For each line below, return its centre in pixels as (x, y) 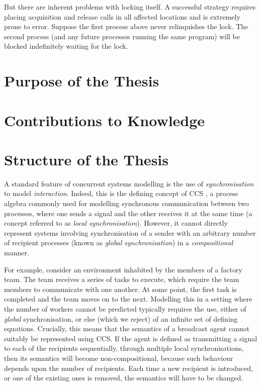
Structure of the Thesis (86, 159)
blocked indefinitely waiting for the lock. (66, 46)
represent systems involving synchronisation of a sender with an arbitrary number (130, 232)
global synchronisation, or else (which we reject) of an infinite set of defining (121, 318)
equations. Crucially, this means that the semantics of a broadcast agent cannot (127, 328)
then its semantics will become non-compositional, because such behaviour (119, 358)
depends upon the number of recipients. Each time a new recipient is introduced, (128, 368)
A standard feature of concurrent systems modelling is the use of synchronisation (129, 183)
